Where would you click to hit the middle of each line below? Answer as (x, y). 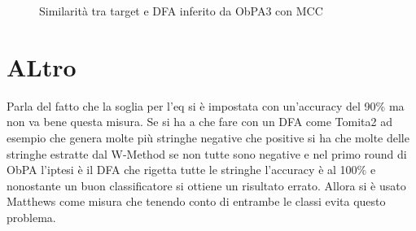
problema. (31, 217)
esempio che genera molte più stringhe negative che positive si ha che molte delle (208, 137)
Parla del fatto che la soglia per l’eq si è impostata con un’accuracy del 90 (191, 105)
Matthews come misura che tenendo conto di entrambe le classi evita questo (196, 201)
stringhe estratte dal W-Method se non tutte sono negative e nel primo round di (207, 153)
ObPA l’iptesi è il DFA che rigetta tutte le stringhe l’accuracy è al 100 (182, 170)
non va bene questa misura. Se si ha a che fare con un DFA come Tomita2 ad (199, 122)
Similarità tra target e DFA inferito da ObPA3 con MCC (181, 11)
